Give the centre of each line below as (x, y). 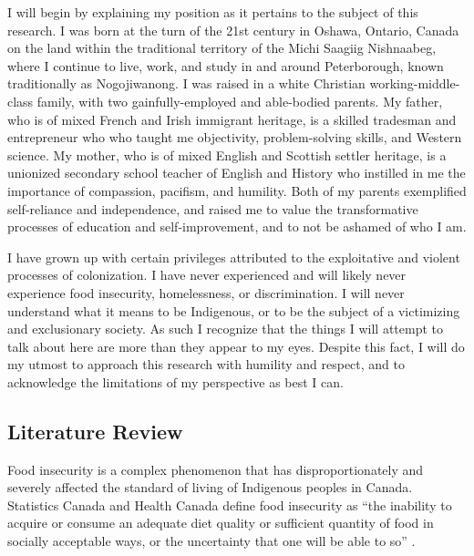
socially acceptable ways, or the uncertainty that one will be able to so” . (211, 541)
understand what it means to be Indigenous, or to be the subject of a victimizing (234, 310)
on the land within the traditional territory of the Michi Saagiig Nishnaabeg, (222, 48)
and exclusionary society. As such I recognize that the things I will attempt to (225, 329)
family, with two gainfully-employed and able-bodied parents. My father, (240, 101)
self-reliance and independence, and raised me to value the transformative (213, 208)
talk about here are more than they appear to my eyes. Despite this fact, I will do (236, 346)
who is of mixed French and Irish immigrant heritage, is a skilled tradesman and (232, 119)
